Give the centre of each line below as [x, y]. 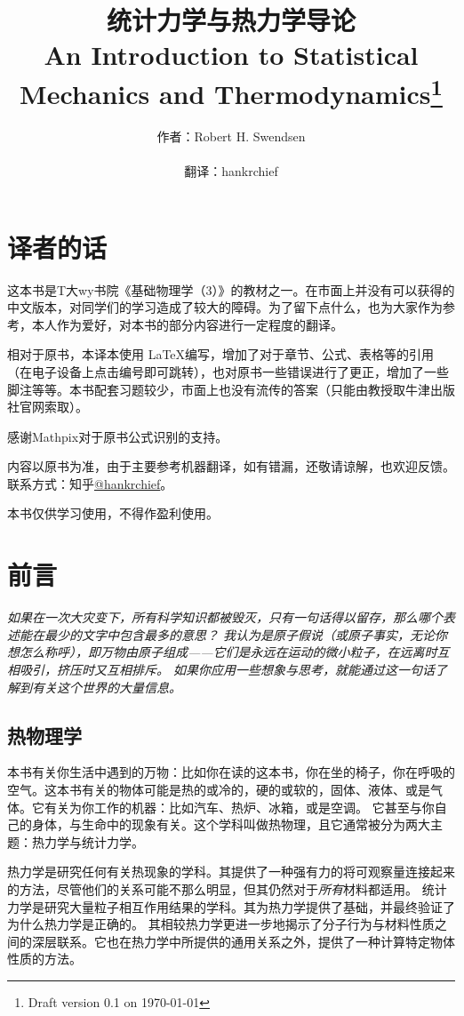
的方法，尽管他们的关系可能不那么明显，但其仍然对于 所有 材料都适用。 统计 [227, 888]
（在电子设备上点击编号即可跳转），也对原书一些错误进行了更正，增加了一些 [228, 371]
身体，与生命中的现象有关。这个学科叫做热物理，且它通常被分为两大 [231, 824]
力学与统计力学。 [94, 841]
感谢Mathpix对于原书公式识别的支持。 [118, 436]
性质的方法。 [44, 959]
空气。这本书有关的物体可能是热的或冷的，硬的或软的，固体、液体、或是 [219, 789]
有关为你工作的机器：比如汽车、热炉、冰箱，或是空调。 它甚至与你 [239, 807]
